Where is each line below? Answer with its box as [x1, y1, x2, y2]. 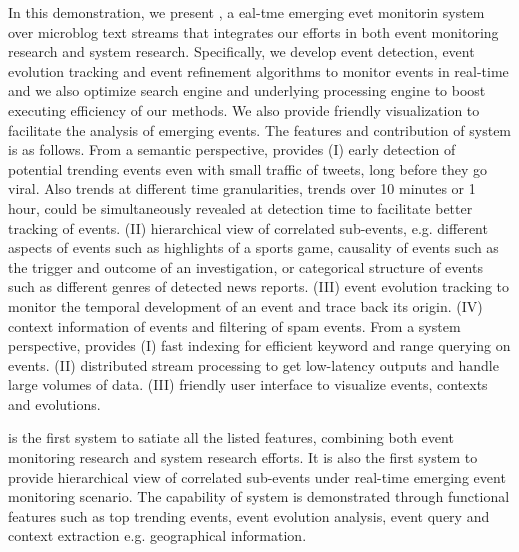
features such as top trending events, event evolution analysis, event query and [8, 505, 490, 526]
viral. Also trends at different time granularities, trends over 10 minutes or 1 [8, 178, 476, 199]
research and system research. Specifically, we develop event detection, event [8, 41, 475, 62]
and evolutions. [8, 393, 101, 414]
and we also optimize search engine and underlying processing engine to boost [8, 80, 486, 101]
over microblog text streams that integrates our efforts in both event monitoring [8, 21, 499, 42]
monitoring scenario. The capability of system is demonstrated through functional [8, 486, 510, 507]
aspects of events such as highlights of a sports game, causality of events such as [8, 237, 499, 258]
